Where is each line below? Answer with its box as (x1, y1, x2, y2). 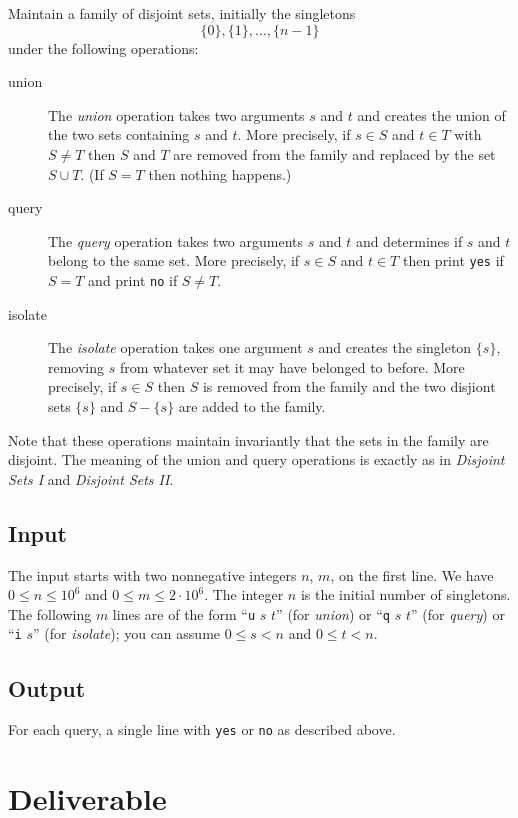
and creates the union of (357, 104, 506, 125)
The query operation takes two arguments (48, 230, 304, 251)
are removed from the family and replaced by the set (173, 143, 496, 164)
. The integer (204, 584, 284, 605)
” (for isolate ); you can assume (33, 623, 221, 644)
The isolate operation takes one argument (48, 337, 303, 358)
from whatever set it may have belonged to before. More (119, 356, 465, 377)
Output (8, 672, 86, 703)
